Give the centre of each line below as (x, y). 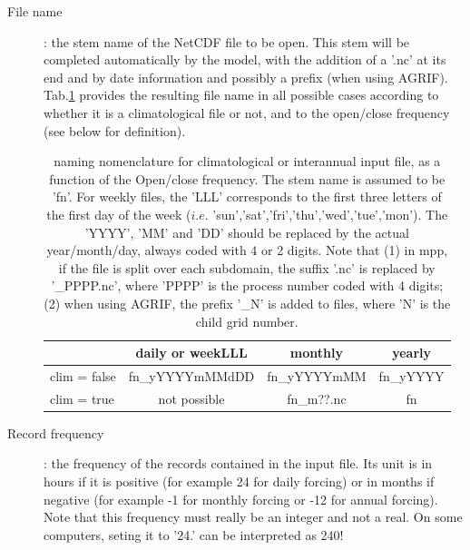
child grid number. (247, 321)
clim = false (83, 375)
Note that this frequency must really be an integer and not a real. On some (253, 517)
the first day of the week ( (119, 214)
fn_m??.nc (317, 398)
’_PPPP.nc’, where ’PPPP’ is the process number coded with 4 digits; (247, 285)
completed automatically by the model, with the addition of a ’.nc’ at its (245, 59)
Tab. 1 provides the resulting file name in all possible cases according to (241, 95)
